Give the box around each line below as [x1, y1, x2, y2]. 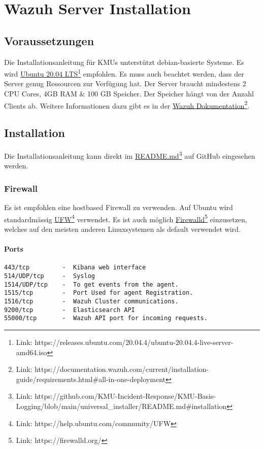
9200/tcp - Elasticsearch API [4, 306, 135, 314]
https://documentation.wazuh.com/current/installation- [35, 364, 209, 374]
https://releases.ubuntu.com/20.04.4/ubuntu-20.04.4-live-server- [35, 336, 234, 347]
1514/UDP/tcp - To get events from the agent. [4, 281, 179, 288]
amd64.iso [16, 347, 47, 357]
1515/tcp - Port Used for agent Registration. [4, 289, 193, 297]
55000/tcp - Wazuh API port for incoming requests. [4, 315, 208, 322]
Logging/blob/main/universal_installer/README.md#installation [16, 400, 227, 411]
